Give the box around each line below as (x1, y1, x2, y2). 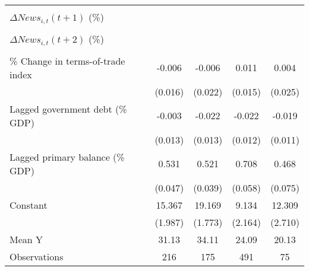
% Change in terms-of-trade (10, 53, 125, 68)
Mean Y (10, 232, 43, 246)
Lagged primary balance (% (10, 149, 125, 164)
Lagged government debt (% (10, 101, 127, 116)
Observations (10, 249, 64, 263)
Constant (10, 197, 48, 212)
